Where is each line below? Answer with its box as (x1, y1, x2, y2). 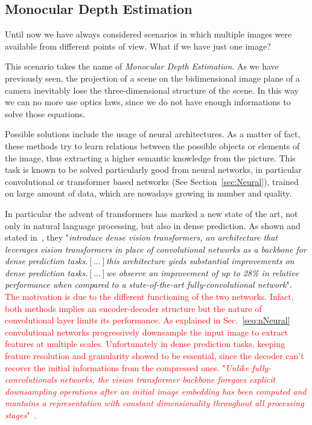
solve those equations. (5, 107, 85, 120)
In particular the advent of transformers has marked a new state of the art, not (5, 207, 298, 219)
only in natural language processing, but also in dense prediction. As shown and (5, 219, 301, 232)
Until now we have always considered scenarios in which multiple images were (5, 28, 292, 41)
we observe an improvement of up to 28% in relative (106, 266, 299, 279)
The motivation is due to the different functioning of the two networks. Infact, (5, 290, 294, 303)
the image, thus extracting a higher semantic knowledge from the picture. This (5, 151, 296, 164)
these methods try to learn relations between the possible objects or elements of (5, 139, 300, 152)
